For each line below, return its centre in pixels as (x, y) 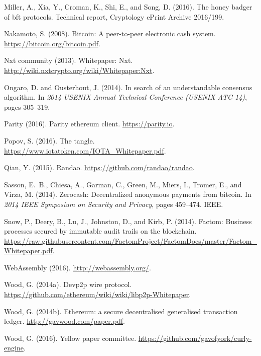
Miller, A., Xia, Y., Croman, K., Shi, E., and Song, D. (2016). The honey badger (128, 7)
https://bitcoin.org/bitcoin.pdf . (52, 43)
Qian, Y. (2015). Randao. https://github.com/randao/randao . (99, 167)
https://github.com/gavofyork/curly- (195, 338)
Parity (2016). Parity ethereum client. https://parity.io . (89, 124)
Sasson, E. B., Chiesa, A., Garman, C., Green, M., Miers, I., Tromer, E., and (123, 184)
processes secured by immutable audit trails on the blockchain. (100, 231)
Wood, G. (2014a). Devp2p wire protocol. (68, 284)
